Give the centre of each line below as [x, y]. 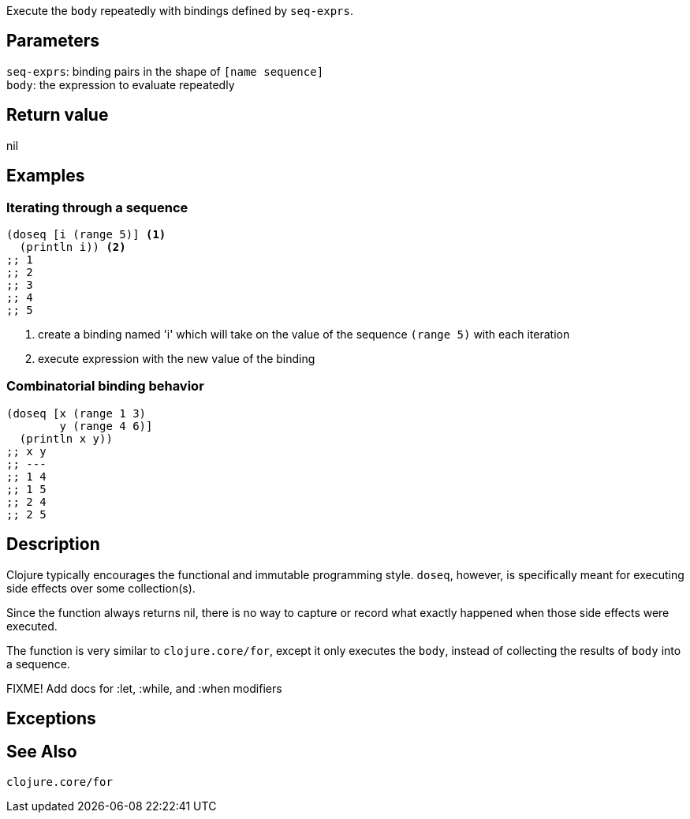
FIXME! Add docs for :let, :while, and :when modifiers [144, 688]
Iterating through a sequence [97, 207]
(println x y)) [66, 438]
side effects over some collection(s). [101, 588]
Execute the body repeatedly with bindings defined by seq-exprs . [180, 11]
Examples [46, 176]
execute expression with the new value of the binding [177, 358]
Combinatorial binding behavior [105, 386]
